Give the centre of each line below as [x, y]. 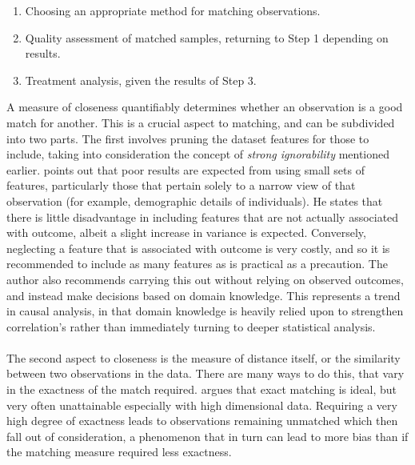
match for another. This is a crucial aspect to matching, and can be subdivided [201, 122]
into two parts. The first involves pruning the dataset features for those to [188, 138]
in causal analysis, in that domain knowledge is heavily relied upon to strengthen [205, 311]
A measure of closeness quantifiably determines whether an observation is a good [205, 107]
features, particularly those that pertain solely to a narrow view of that [181, 185]
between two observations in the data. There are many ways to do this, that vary [206, 373]
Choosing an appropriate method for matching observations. [173, 10]
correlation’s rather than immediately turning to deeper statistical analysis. [191, 326]
